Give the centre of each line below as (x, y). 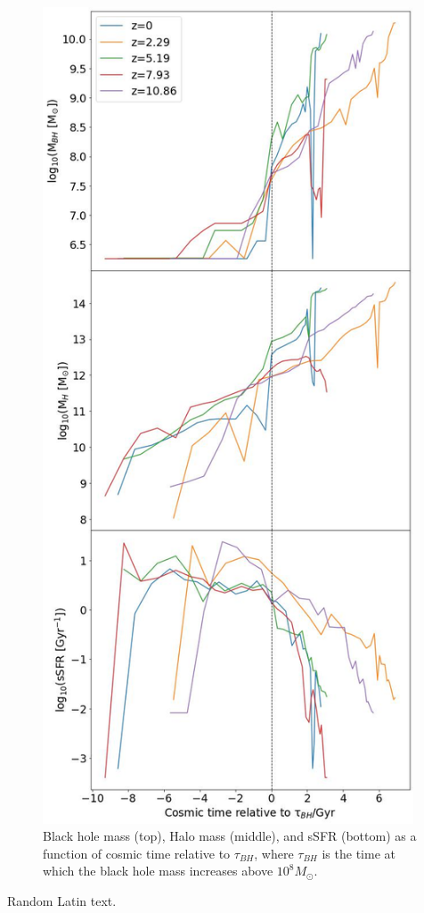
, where (274, 853)
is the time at (359, 853)
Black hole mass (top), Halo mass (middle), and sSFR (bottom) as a (230, 836)
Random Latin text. (62, 900)
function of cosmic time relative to (137, 853)
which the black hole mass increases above (158, 871)
